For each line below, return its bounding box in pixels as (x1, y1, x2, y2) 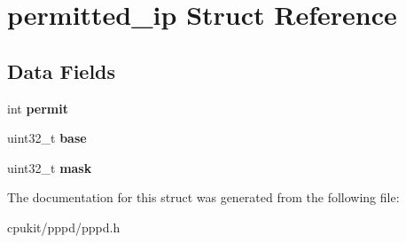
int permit (7, 98, 68, 117)
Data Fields (7, 57, 116, 84)
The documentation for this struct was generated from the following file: (7, 188, 400, 207)
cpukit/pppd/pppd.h (7, 217, 121, 236)
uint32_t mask (7, 158, 92, 176)
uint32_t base (7, 129, 87, 147)
